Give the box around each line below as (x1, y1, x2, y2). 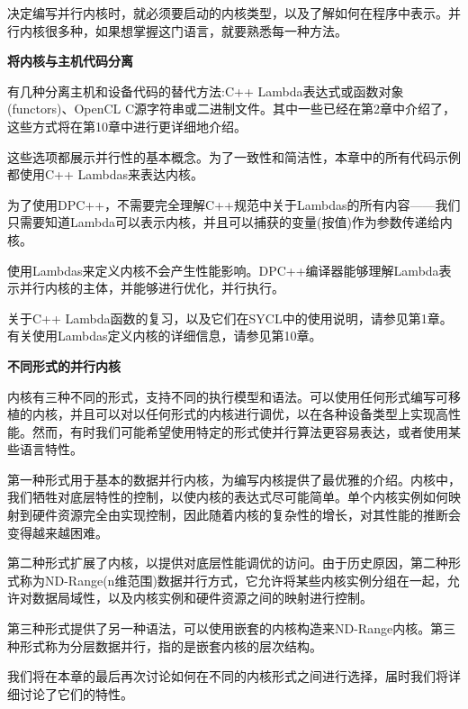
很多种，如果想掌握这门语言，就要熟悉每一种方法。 (44, 21, 347, 40)
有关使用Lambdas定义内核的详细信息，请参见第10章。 (7, 326, 322, 345)
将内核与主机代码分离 (7, 51, 133, 70)
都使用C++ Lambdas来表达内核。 (7, 165, 204, 184)
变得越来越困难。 (7, 523, 108, 541)
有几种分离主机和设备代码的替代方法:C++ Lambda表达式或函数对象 (7, 81, 404, 100)
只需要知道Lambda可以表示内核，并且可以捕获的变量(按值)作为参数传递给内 (7, 213, 453, 232)
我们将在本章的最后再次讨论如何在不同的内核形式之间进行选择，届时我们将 (7, 667, 448, 686)
